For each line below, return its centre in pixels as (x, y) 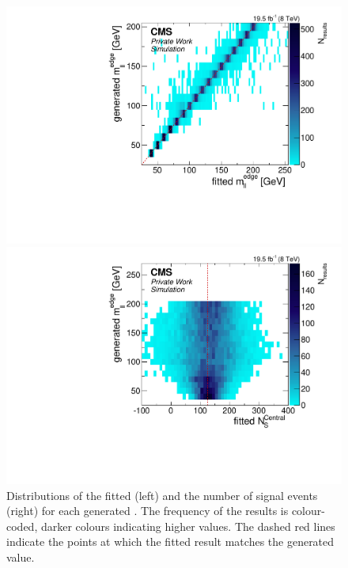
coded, (22, 526)
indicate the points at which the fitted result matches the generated (170, 541)
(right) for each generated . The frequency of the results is (148, 511)
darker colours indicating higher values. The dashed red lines (188, 526)
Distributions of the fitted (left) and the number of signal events (162, 495)
